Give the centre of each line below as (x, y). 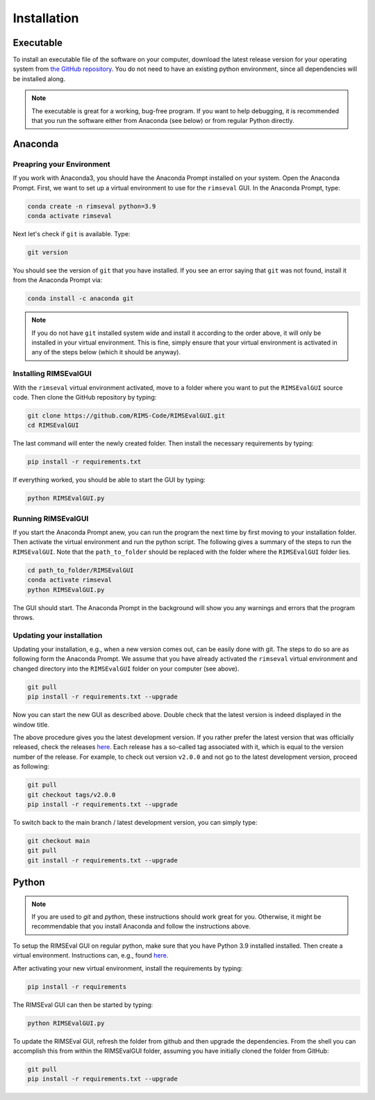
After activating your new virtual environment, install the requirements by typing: (128, 968)
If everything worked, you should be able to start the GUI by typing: (109, 480)
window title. (31, 724)
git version (48, 252)
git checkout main (59, 840)
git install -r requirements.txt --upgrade (103, 860)
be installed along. (39, 79)
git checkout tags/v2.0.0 (72, 795)
